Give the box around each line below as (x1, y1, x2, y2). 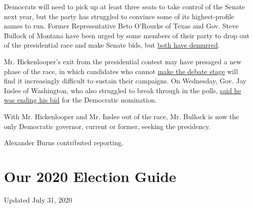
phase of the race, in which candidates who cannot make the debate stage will (4, 66, 238, 76)
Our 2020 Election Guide (4, 166, 177, 186)
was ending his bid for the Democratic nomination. (4, 95, 157, 105)
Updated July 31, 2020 (4, 194, 73, 205)
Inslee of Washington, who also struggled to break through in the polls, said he (4, 85, 241, 95)
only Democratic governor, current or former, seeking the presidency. (4, 121, 211, 131)
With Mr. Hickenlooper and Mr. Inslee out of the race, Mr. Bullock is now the (4, 111, 239, 121)
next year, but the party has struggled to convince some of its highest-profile (4, 11, 234, 21)
